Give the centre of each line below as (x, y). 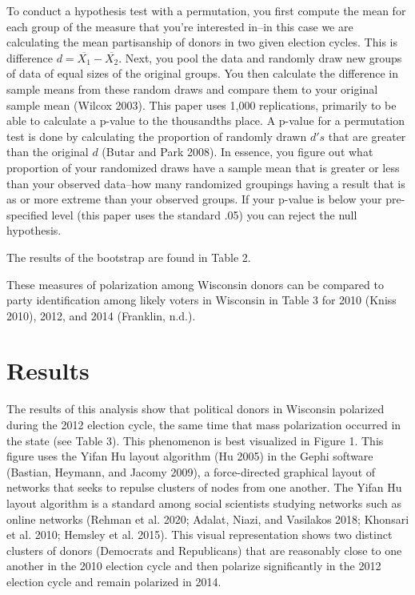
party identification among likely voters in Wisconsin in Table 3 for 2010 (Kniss (202, 300)
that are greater (367, 136)
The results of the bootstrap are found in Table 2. (129, 257)
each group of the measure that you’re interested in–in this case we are (180, 26)
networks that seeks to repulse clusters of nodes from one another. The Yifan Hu (204, 487)
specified (27, 214)
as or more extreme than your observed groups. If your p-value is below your (194, 199)
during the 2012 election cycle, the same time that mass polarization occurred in (204, 424)
